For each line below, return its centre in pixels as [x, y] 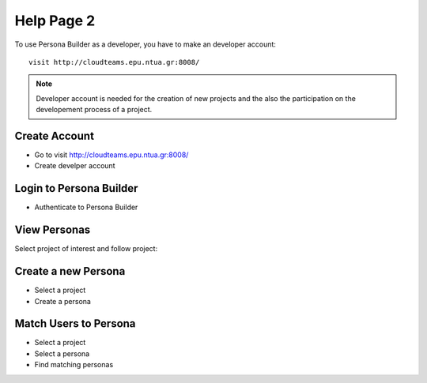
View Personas [53, 230]
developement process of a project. [94, 110]
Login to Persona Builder [76, 188]
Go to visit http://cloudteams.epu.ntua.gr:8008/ [111, 155]
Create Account [55, 135]
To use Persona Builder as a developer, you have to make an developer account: [145, 44]
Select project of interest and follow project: [86, 249]
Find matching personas [74, 365]
